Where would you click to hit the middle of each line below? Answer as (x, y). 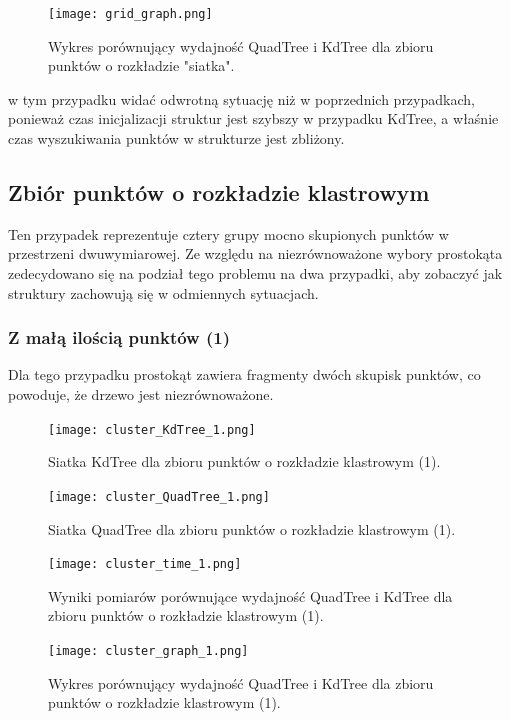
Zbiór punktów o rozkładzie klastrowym (219, 192)
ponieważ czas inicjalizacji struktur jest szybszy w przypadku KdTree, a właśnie (253, 118)
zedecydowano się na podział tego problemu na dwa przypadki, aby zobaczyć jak (255, 273)
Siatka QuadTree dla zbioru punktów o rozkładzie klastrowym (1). (252, 528)
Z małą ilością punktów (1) (119, 337)
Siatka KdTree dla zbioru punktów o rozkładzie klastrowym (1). (244, 461)
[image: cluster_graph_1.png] (148, 650)
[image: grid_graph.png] (130, 14)
